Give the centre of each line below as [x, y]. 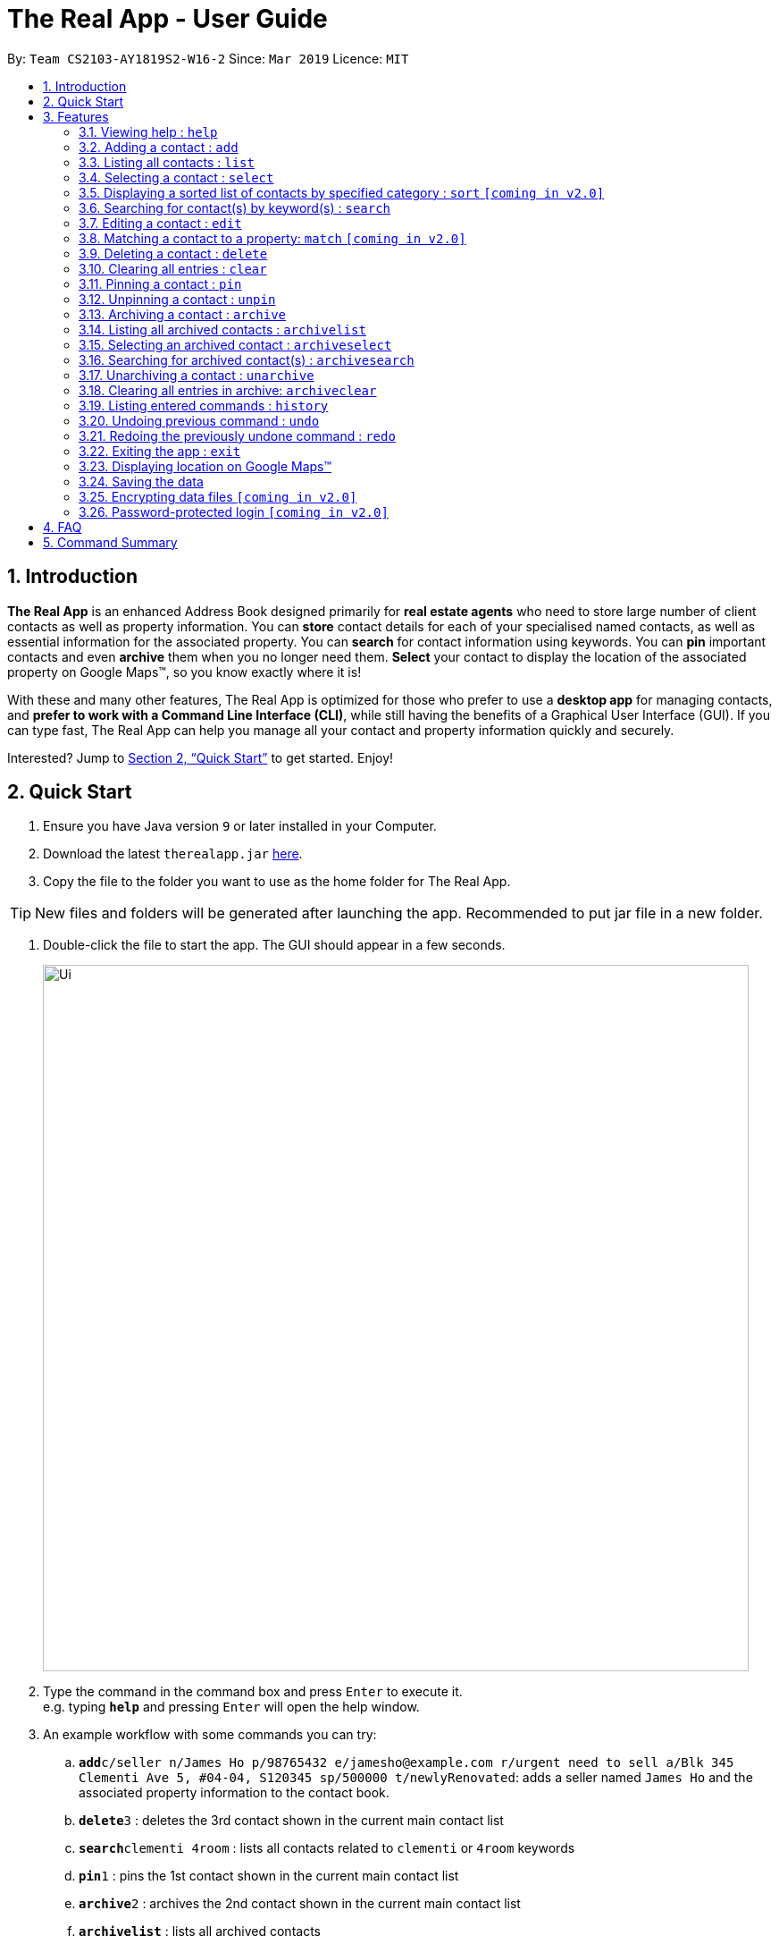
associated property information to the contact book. [234, 1793]
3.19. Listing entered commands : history [204, 405]
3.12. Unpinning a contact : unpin [177, 299]
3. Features [76, 116]
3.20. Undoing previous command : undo [199, 420]
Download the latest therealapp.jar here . [173, 854]
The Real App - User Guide [168, 19]
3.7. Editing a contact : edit [160, 223]
